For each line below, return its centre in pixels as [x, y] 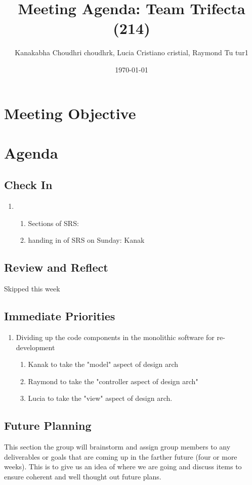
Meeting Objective [70, 113]
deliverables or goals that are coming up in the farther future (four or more [121, 456]
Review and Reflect [56, 267]
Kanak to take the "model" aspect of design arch [103, 364]
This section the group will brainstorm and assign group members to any [117, 447]
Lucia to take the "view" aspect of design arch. [100, 398]
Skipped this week [32, 289]
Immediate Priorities [60, 316]
